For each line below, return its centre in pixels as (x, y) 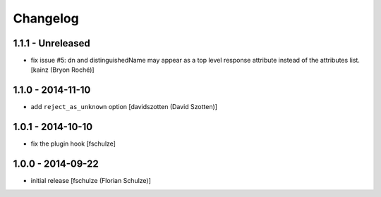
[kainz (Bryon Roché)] (62, 70)
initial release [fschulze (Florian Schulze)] (91, 181)
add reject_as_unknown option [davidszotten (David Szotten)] (124, 107)
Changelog (46, 18)
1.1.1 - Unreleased (52, 43)
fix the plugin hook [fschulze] (73, 144)
